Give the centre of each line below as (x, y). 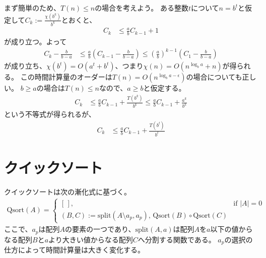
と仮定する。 (164, 88)
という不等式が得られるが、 (50, 114)
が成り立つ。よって (36, 42)
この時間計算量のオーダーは (66, 77)
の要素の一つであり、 (100, 229)
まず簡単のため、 (32, 8)
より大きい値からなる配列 (91, 239)
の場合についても (214, 77)
